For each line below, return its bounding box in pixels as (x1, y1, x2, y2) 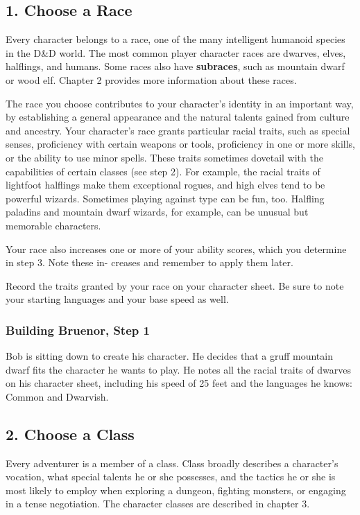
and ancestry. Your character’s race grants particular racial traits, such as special (6, 123, 350, 137)
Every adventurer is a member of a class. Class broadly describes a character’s (6, 455, 338, 470)
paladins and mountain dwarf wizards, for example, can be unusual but (6, 204, 309, 219)
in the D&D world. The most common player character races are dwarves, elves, (6, 45, 346, 60)
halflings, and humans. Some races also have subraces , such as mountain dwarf (6, 59, 345, 73)
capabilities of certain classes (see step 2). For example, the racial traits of (6, 164, 320, 178)
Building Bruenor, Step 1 (6, 321, 150, 338)
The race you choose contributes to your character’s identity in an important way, (6, 96, 354, 110)
